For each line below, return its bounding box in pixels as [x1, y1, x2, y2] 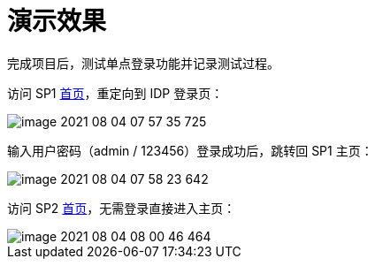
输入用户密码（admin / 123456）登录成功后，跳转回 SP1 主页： [7, 142, 373, 158]
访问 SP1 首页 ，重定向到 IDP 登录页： [7, 85, 224, 101]
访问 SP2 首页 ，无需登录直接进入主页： [7, 200, 236, 216]
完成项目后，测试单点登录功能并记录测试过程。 [7, 55, 279, 71]
